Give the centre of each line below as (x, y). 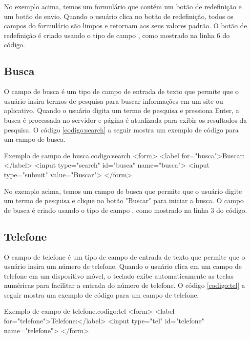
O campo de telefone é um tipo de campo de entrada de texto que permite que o (125, 256)
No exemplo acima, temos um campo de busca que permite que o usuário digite (123, 191)
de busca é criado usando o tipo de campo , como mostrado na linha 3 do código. (125, 210)
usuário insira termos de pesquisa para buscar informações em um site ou (114, 101)
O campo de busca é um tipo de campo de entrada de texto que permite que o (121, 91)
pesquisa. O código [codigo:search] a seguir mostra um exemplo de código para (121, 129)
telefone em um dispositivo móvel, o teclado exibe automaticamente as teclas (119, 275)
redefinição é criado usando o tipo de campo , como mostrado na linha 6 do (117, 35)
